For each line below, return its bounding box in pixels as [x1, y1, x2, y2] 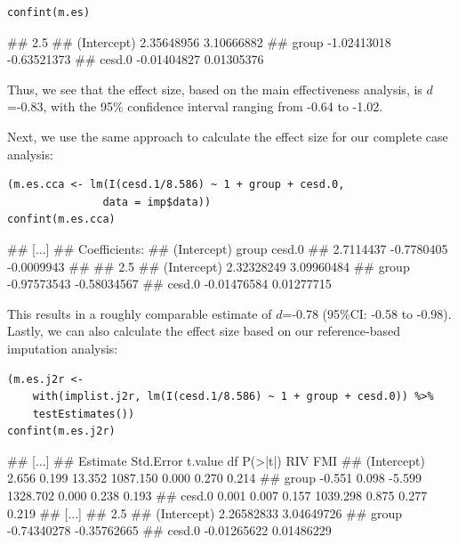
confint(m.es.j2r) [7, 425, 116, 438]
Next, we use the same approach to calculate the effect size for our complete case [7, 126, 448, 145]
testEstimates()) [32, 407, 135, 420]
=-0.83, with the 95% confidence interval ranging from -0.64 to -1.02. [7, 97, 383, 116]
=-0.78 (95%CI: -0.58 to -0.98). [282, 304, 452, 322]
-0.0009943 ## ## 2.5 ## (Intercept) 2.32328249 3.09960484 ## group [7, 256, 410, 275]
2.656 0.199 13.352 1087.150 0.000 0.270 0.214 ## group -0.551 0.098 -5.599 [7, 468, 422, 487]
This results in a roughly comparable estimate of [7, 304, 272, 322]
